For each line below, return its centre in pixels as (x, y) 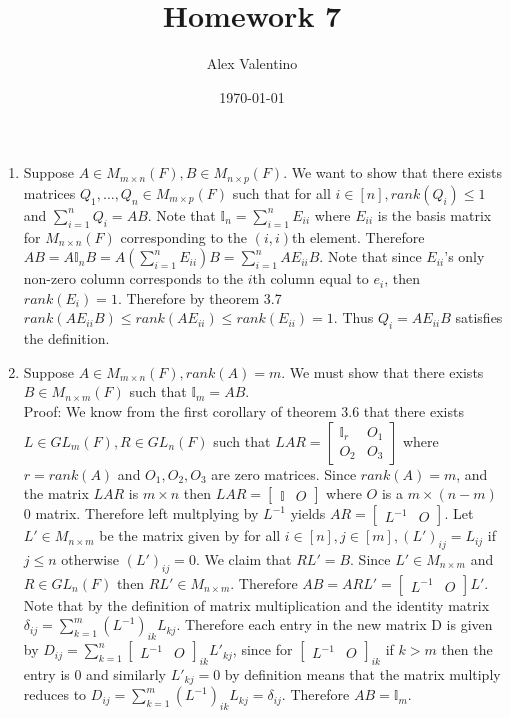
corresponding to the (184, 236)
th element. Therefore (358, 236)
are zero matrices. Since (284, 473)
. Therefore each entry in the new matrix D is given (334, 624)
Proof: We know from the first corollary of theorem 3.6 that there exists (243, 410)
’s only (464, 256)
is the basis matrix (434, 214)
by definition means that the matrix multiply (362, 673)
